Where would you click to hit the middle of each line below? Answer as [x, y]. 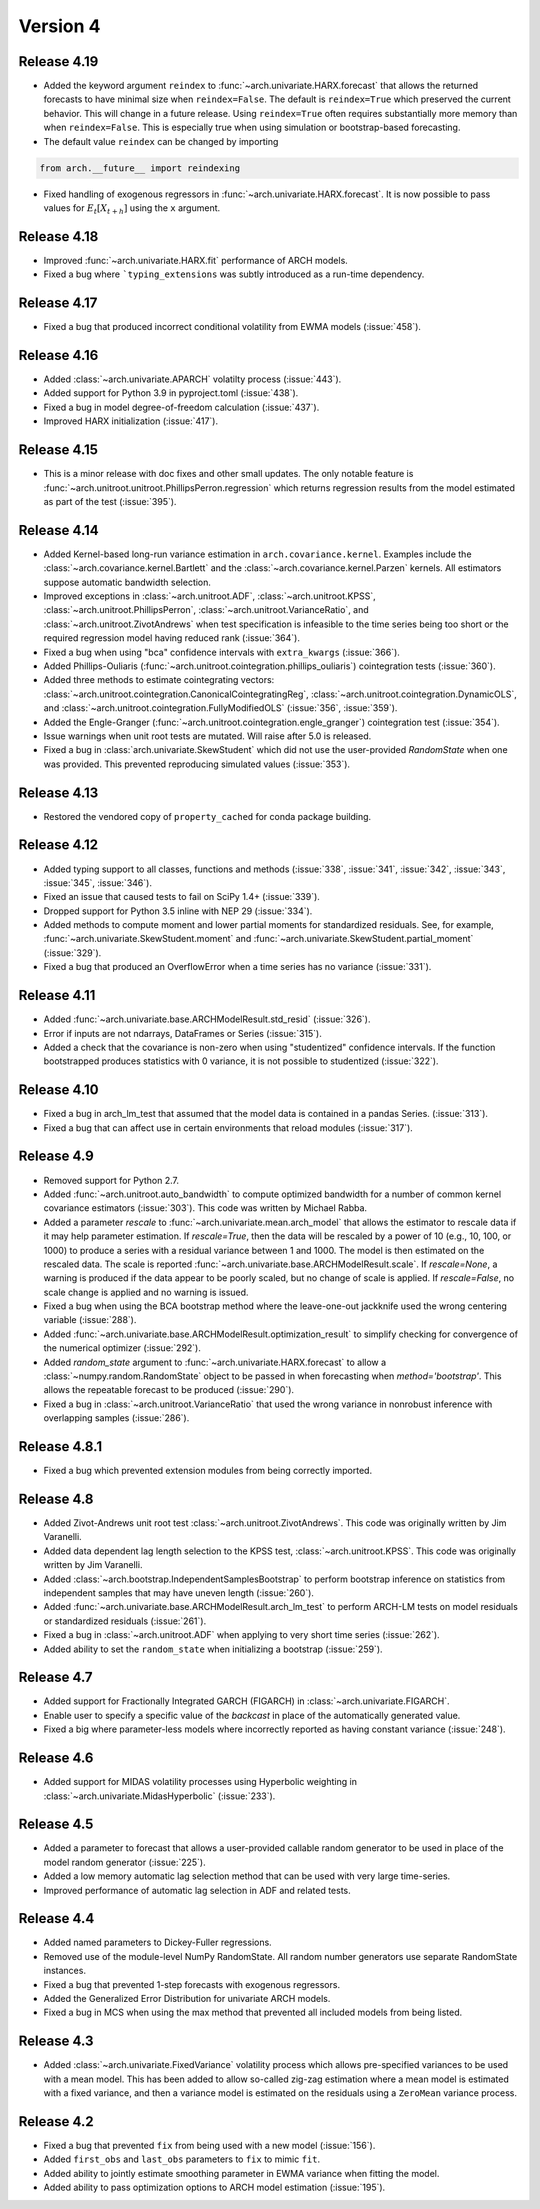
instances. [65, 1971]
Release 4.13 [58, 792]
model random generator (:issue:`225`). [124, 1862]
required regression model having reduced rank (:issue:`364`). [171, 638]
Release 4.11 [57, 995]
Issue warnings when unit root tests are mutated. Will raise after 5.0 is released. [207, 736]
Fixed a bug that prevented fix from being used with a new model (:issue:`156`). [209, 2146]
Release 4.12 [58, 845]
